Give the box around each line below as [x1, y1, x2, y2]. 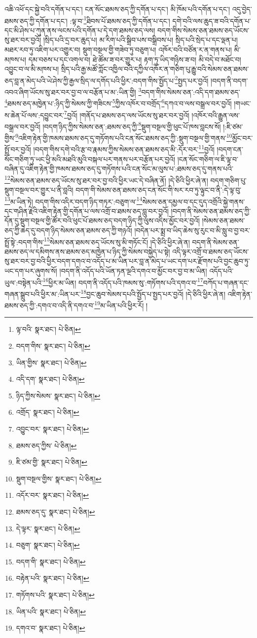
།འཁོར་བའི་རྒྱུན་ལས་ [191, 110, 240, 120]
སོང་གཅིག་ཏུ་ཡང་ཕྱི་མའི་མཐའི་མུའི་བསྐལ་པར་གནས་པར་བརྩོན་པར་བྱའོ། [4, 154, 176, 164]
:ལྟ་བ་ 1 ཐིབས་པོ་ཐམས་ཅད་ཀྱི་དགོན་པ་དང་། [70, 14, 170, 26]
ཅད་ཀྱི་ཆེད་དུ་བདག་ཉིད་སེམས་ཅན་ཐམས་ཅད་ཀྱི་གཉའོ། [4, 225, 132, 236]
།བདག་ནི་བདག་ [211, 75, 248, 85]
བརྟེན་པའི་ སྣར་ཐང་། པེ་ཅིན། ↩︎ [16, 573, 89, 583]
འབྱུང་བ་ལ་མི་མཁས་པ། [4, 64, 59, 74]
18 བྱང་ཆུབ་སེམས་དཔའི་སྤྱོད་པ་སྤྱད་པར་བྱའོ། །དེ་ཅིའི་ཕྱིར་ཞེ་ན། [80, 287, 225, 299]
